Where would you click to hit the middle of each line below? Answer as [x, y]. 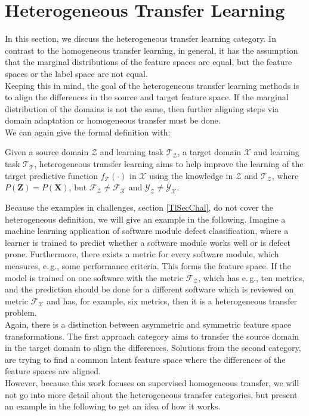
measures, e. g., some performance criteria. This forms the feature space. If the [148, 266]
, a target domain [209, 152]
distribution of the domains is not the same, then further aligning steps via [142, 108]
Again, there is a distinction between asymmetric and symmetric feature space [148, 324]
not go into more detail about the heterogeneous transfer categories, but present [151, 394]
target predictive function [52, 175]
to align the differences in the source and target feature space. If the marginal [147, 97]
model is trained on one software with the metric [94, 277]
